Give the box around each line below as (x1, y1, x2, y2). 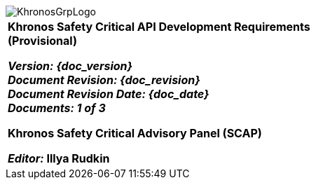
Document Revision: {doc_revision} (8, 73, 200, 87)
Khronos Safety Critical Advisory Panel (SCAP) (8, 126, 262, 140)
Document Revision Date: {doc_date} (8, 87, 209, 101)
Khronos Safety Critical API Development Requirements (8, 20, 310, 34)
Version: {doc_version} (8, 59, 133, 73)
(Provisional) (8, 34, 77, 48)
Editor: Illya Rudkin (8, 151, 110, 165)
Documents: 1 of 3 (8, 101, 106, 115)
